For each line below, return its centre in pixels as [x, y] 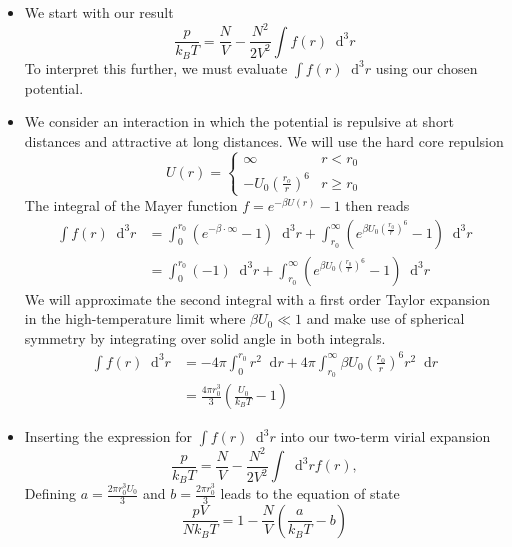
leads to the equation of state [310, 493]
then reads [377, 204]
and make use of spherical [385, 318]
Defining [50, 493]
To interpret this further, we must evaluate [156, 67]
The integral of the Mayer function [131, 204]
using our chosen [426, 67]
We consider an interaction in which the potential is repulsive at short [239, 121]
